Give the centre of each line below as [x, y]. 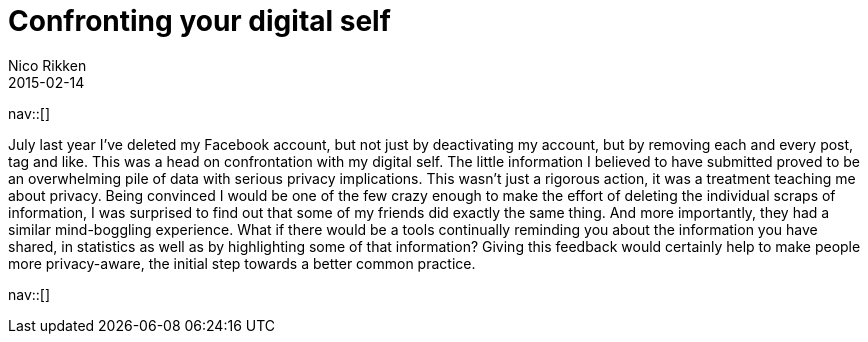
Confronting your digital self [199, 21]
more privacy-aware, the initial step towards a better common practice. [242, 263]
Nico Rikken [47, 65]
